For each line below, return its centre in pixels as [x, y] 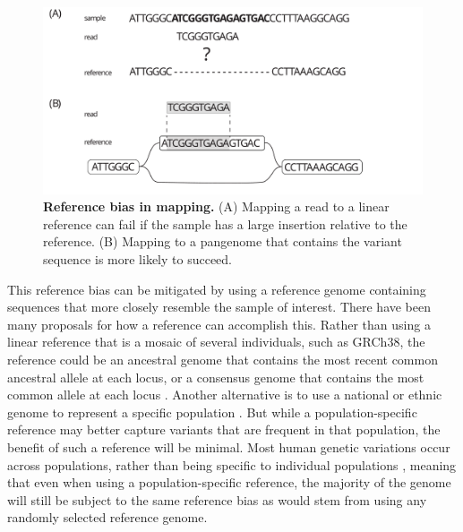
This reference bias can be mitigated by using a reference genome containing [217, 289]
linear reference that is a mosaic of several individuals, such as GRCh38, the [216, 342]
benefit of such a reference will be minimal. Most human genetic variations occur [229, 447]
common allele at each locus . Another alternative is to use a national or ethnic [225, 395]
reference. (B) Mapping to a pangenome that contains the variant [223, 241]
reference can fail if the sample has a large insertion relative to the [225, 223]
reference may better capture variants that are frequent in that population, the [224, 429]
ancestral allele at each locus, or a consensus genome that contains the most [216, 377]
